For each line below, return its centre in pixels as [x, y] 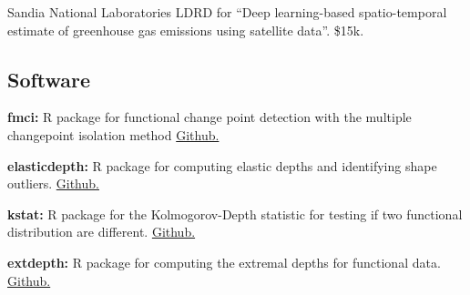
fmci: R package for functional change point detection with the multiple [209, 117]
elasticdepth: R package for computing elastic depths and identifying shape [222, 165]
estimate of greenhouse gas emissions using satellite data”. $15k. [186, 30]
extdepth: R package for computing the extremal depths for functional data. [224, 262]
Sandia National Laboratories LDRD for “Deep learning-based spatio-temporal [227, 12]
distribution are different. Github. [102, 232]
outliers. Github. [53, 183]
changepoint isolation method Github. [113, 134]
